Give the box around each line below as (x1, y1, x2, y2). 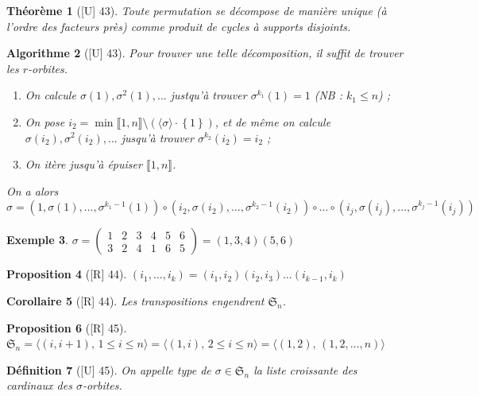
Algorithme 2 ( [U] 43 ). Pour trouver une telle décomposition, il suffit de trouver (6, 45, 404, 61)
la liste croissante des (253, 361, 357, 378)
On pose (25, 113, 65, 130)
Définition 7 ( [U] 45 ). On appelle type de (6, 361, 211, 378)
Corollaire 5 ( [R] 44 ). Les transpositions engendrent (6, 292, 265, 309)
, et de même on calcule (214, 113, 331, 130)
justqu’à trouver (170, 87, 247, 103)
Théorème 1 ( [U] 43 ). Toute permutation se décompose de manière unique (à (6, 2, 387, 18)
